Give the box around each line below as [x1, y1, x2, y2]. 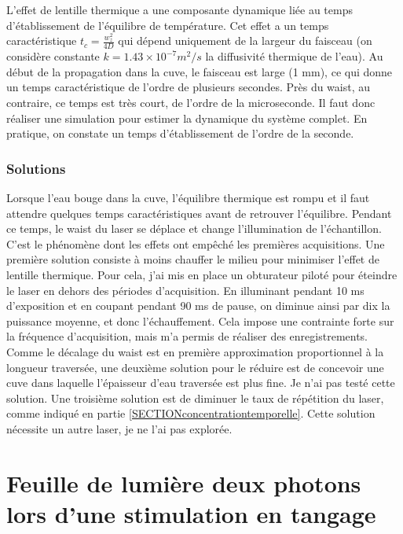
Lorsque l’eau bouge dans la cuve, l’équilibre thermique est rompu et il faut [6, 190, 370, 206]
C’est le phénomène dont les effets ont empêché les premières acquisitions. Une [6, 235, 385, 252]
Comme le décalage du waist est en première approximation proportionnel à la [6, 344, 384, 359]
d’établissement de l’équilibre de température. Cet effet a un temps [6, 17, 329, 33]
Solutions [6, 158, 66, 178]
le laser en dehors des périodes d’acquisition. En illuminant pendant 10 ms [6, 282, 365, 298]
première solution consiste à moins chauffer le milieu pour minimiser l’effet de [6, 251, 379, 267]
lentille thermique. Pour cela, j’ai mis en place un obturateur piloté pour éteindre [6, 267, 398, 283]
